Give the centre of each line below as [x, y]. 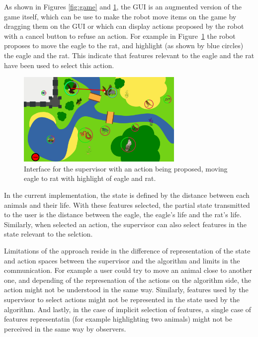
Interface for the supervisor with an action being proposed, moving [126, 168]
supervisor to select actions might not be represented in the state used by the [122, 299]
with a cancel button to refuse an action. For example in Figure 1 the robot [120, 36]
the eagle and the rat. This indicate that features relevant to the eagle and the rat [129, 55]
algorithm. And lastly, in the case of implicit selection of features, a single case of [128, 309]
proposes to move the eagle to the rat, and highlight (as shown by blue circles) [124, 45]
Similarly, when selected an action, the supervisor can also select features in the [125, 224]
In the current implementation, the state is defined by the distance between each [127, 195]
